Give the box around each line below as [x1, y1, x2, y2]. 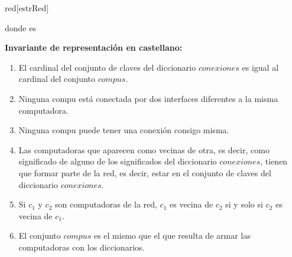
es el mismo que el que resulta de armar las [93, 229, 251, 242]
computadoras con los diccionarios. [18, 240, 145, 253]
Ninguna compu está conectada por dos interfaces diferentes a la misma [18, 92, 278, 104]
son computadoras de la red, [55, 198, 157, 210]
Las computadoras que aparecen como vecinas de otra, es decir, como [18, 143, 270, 156]
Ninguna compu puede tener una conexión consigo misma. [18, 124, 229, 136]
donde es [5, 21, 36, 34]
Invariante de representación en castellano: [5, 41, 183, 54]
